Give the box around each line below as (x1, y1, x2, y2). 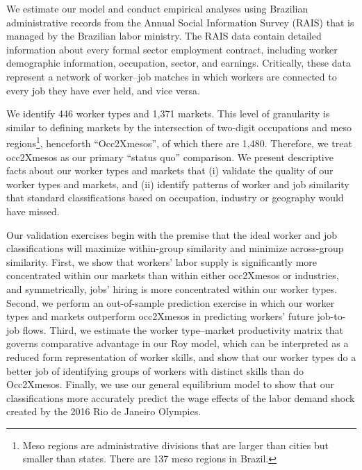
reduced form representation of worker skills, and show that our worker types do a (6, 349, 356, 364)
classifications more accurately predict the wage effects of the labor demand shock (6, 390, 355, 405)
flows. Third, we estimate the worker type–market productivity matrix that (22, 322, 343, 337)
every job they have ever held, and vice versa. (6, 83, 201, 97)
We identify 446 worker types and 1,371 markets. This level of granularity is (6, 106, 330, 121)
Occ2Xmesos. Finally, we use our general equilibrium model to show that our (6, 377, 334, 392)
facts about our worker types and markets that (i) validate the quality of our (6, 163, 334, 178)
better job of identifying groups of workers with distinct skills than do (6, 363, 304, 378)
